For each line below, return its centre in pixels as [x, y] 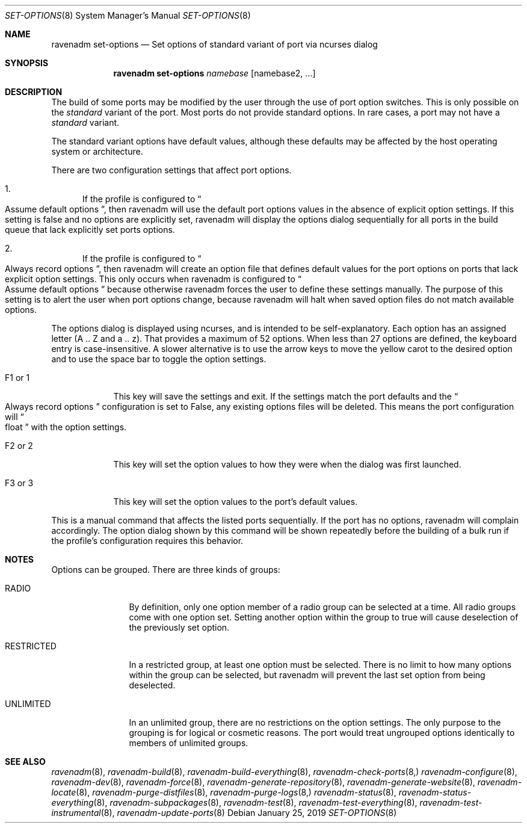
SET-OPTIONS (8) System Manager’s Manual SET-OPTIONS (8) [128, 15]
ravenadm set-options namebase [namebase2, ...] [214, 73]
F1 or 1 [17, 378]
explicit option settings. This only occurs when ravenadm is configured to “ [153, 279]
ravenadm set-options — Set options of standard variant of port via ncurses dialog [214, 44]
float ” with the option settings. [66, 427]
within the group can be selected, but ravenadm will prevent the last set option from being [307, 675]
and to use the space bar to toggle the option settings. [159, 359]
